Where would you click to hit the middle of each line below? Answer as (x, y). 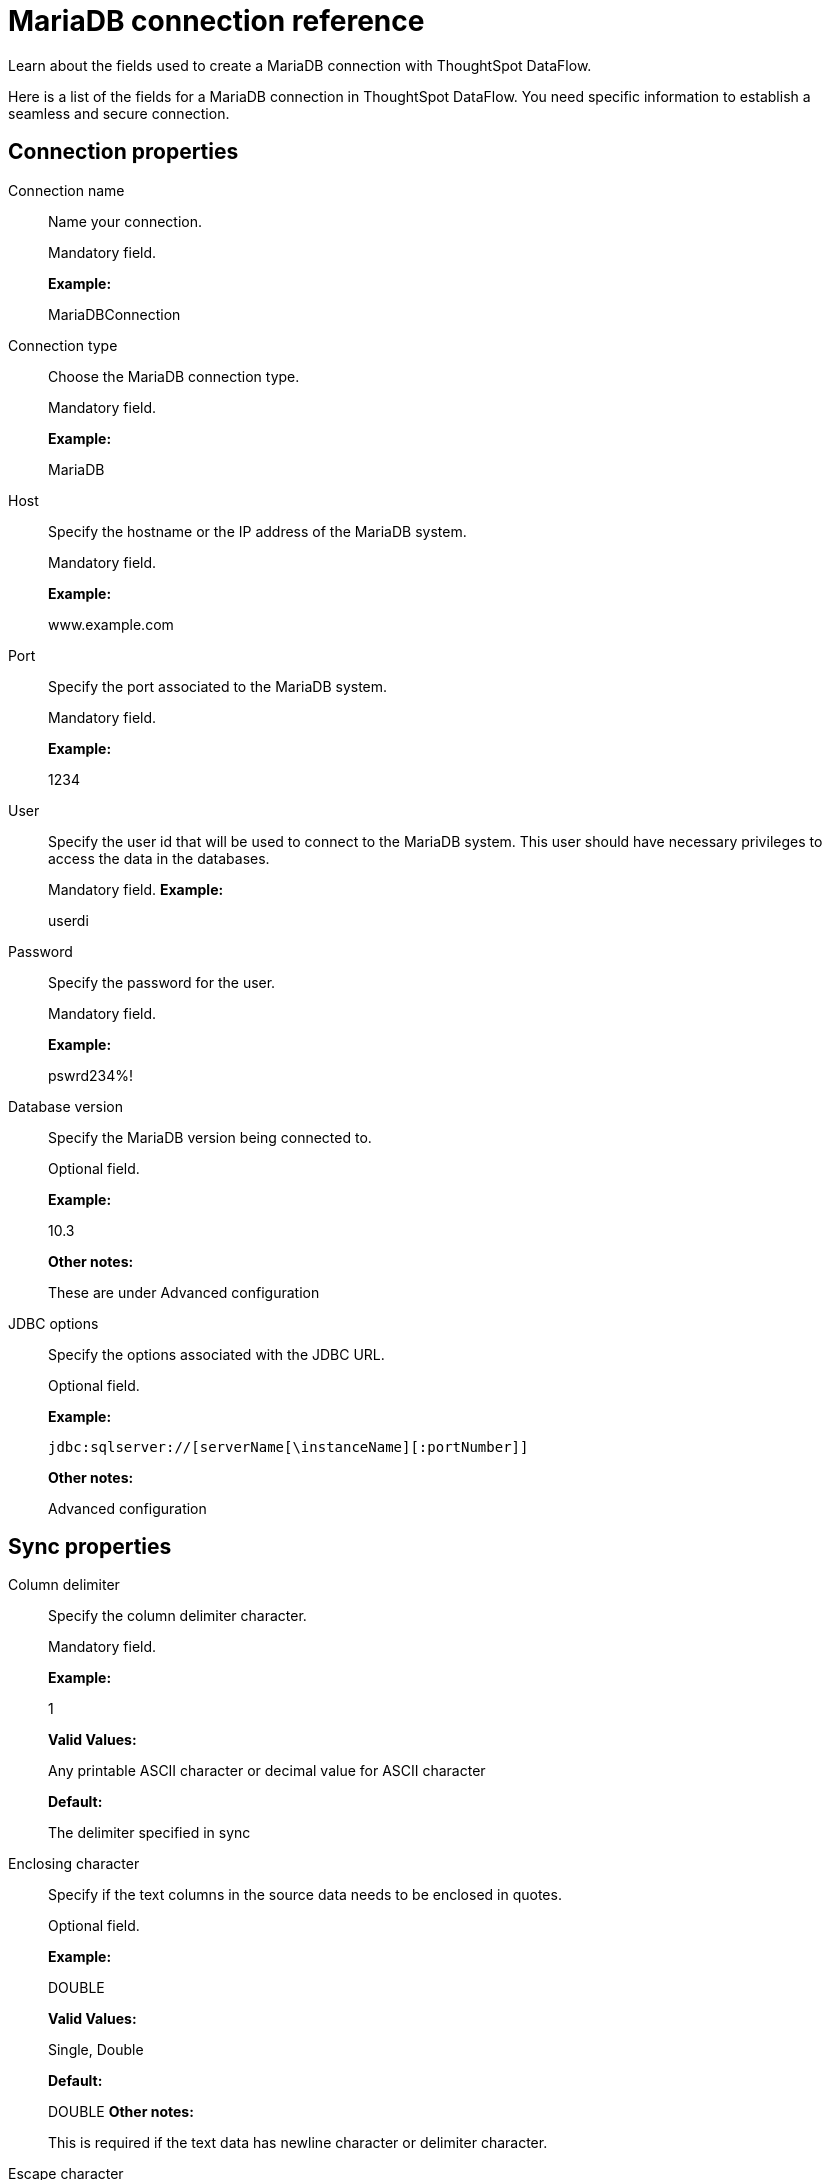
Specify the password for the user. (162, 982)
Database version (66, 1106)
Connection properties (123, 152)
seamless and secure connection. (119, 113)
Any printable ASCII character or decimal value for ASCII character (267, 1771)
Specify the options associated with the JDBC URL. (216, 1354)
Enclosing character (74, 1864)
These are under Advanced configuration (184, 1292)
